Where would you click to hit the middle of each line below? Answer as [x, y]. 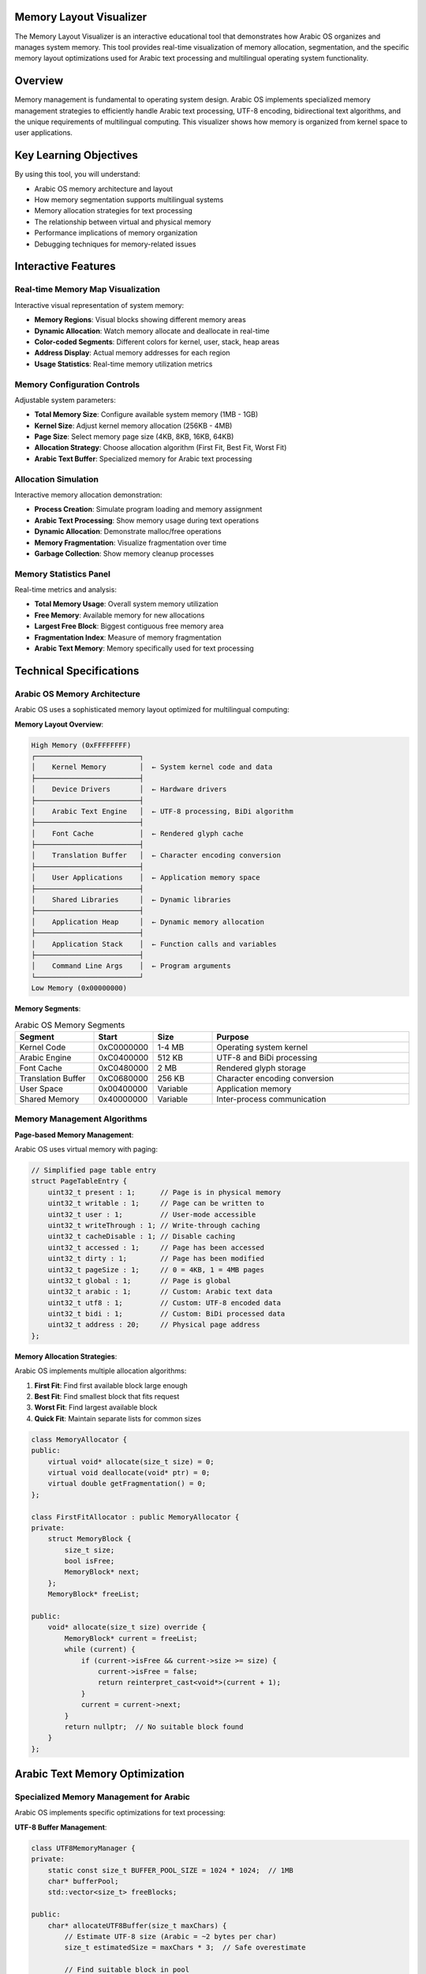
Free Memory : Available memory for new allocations [120, 615]
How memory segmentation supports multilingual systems [129, 200]
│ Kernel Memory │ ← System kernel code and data [152, 767]
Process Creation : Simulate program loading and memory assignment [148, 509]
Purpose [233, 1037]
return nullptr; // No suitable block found [154, 1726]
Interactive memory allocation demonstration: [88, 494]
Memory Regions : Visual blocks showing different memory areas [140, 320]
